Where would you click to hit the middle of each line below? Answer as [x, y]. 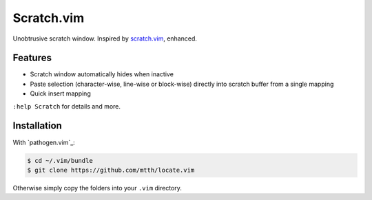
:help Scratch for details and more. [66, 106]
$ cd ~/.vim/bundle [60, 160]
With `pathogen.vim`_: [44, 142]
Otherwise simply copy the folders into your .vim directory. [97, 188]
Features [32, 58]
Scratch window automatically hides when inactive [102, 74]
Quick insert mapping [60, 93]
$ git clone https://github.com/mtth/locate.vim [111, 170]
